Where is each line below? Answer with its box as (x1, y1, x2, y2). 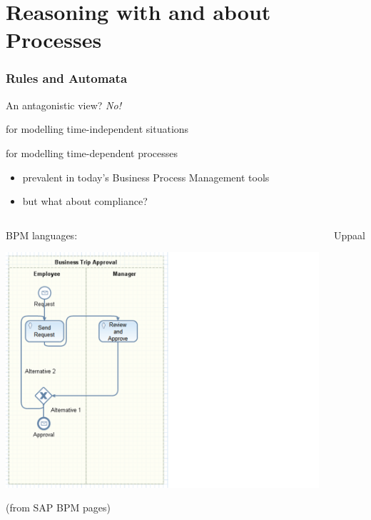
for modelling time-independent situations (6, 121, 189, 136)
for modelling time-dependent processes (6, 145, 178, 160)
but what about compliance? (22, 194, 148, 209)
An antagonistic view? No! (6, 97, 121, 112)
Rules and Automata (6, 69, 128, 87)
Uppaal (334, 227, 365, 242)
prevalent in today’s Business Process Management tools (22, 169, 270, 184)
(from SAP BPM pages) (6, 500, 111, 515)
